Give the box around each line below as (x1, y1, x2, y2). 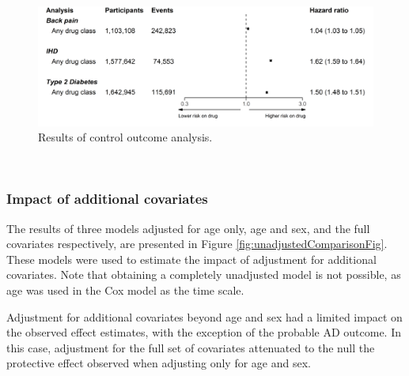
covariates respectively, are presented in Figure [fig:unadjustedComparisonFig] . (6, 235, 388, 252)
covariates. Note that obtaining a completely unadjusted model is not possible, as (6, 266, 401, 283)
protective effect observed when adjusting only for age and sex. (6, 355, 311, 371)
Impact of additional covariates (6, 189, 208, 209)
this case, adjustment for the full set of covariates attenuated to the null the (6, 339, 375, 355)
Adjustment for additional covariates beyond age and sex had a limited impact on (6, 308, 403, 325)
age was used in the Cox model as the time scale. (6, 281, 244, 298)
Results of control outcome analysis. (38, 129, 213, 145)
